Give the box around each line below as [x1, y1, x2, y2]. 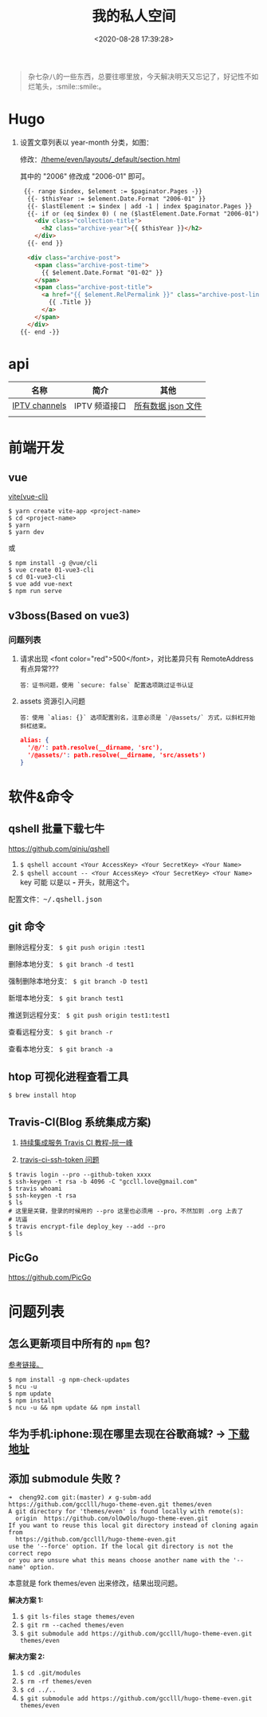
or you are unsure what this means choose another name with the [8, 1557, 230, 1565]
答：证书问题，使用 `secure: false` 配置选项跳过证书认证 [19, 682, 194, 690]
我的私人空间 [91, 7, 176, 26]
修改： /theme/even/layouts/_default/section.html [19, 154, 181, 164]
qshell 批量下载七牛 [8, 822, 105, 836]
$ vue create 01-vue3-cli [8, 566, 94, 575]
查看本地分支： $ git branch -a [8, 1044, 113, 1054]
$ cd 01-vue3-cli [8, 573, 66, 581]
